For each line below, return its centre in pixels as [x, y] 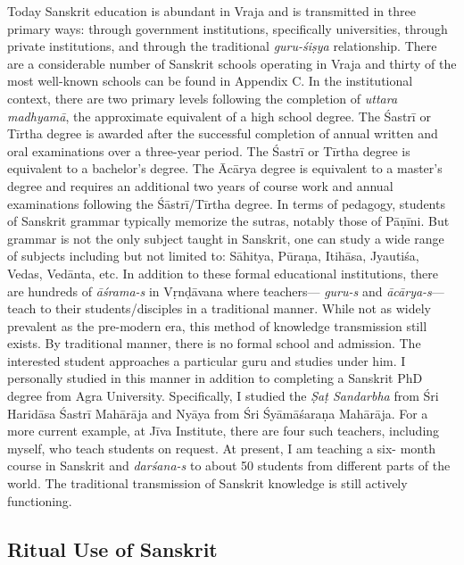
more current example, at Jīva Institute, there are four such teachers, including [224, 431]
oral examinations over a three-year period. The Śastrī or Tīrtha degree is [209, 150]
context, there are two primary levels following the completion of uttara [203, 98]
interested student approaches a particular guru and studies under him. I [207, 360]
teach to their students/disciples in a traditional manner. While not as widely [219, 308]
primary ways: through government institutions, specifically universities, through [228, 28]
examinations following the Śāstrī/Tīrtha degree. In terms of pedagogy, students [226, 203]
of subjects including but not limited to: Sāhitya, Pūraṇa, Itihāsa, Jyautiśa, [213, 256]
